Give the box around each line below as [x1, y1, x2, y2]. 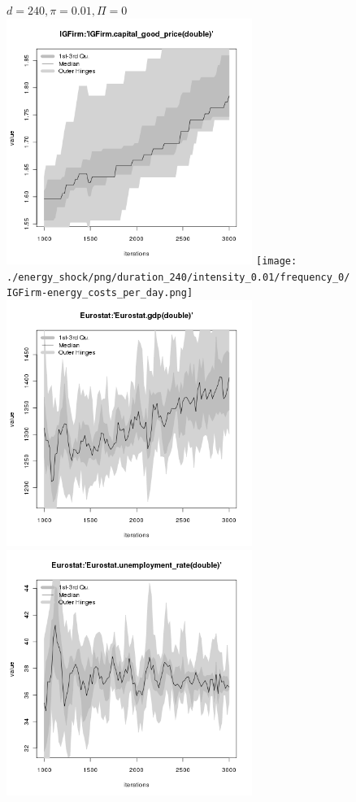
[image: [256, 255, 297, 267]
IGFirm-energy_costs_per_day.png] [7, 287, 193, 299]
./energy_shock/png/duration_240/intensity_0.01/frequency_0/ [7, 271, 350, 283]
